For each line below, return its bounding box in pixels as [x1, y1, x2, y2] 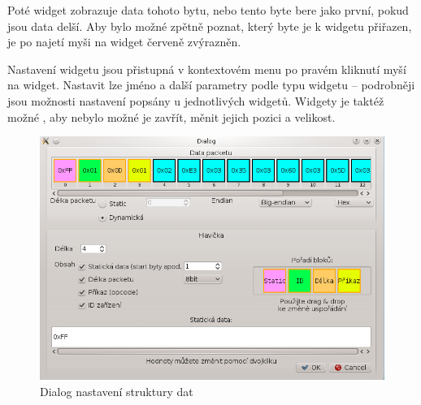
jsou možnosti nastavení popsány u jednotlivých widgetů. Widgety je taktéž [7, 92, 384, 109]
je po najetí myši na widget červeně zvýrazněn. [7, 33, 241, 50]
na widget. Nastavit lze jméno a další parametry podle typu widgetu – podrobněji [7, 76, 415, 93]
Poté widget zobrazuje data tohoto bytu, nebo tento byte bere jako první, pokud [7, 2, 409, 18]
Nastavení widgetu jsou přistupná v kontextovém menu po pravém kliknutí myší [7, 60, 406, 77]
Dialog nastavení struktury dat [40, 382, 193, 399]
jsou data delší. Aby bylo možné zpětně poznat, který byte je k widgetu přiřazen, [7, 17, 412, 34]
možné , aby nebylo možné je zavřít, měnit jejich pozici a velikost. [7, 108, 336, 125]
